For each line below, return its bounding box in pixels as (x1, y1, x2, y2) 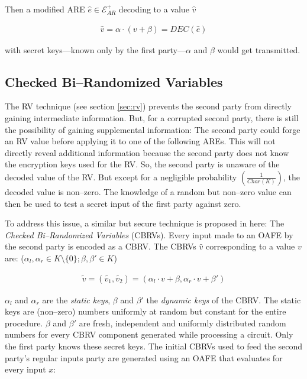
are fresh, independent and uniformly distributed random (79, 316, 286, 329)
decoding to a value (118, 3, 189, 15)
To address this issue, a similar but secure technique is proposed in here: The (5, 217, 285, 229)
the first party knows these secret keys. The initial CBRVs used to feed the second (5, 339, 303, 352)
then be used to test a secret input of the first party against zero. (5, 197, 241, 209)
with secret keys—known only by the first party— (5, 43, 186, 56)
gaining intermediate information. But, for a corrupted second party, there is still (5, 112, 299, 124)
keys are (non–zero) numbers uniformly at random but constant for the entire (5, 305, 286, 318)
